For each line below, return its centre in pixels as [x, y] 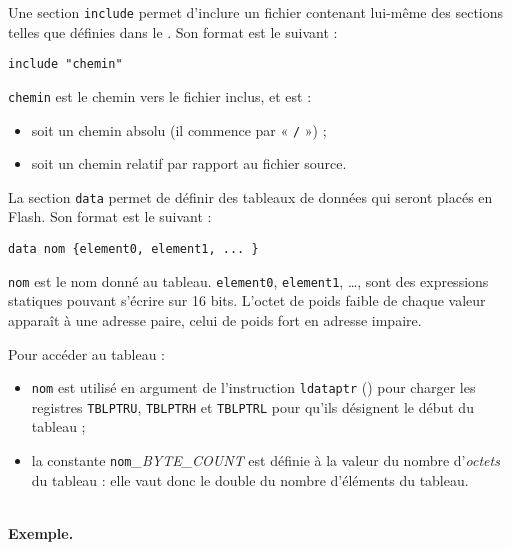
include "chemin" [65, 64]
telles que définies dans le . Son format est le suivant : [173, 31]
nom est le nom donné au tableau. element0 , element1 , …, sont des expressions [248, 280]
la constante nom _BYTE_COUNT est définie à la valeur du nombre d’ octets [265, 460]
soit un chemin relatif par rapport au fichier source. [189, 163]
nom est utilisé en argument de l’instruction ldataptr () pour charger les [253, 387]
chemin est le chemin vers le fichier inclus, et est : [160, 95]
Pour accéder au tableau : [86, 353]
